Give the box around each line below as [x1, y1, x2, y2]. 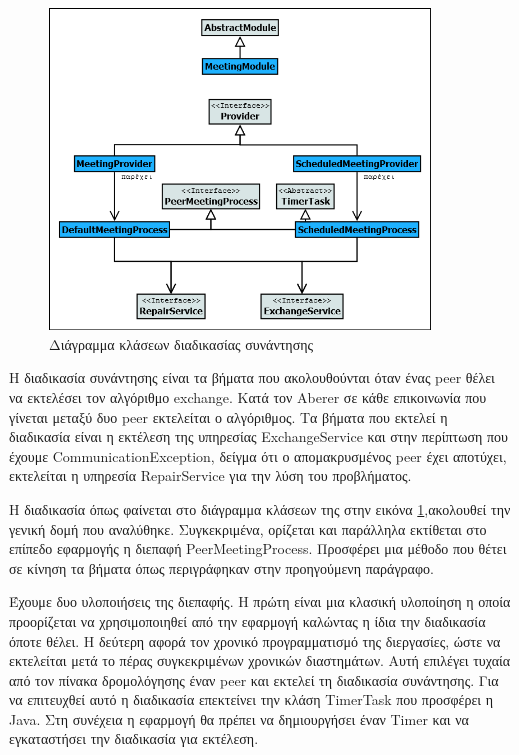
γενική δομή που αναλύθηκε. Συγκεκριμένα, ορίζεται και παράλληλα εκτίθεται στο [9, 518, 487, 539]
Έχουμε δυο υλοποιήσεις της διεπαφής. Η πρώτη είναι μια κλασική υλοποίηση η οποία [9, 591, 511, 612]
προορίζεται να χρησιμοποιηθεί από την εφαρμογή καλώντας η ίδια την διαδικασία [9, 610, 486, 631]
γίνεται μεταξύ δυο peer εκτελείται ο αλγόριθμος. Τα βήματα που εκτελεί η [9, 406, 448, 427]
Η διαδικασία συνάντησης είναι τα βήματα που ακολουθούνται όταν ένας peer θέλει [9, 367, 495, 388]
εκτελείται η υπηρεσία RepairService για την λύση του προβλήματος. [9, 465, 412, 486]
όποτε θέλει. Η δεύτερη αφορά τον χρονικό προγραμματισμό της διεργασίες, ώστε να [9, 630, 501, 651]
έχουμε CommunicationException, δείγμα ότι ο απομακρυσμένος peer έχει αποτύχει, [9, 445, 507, 466]
